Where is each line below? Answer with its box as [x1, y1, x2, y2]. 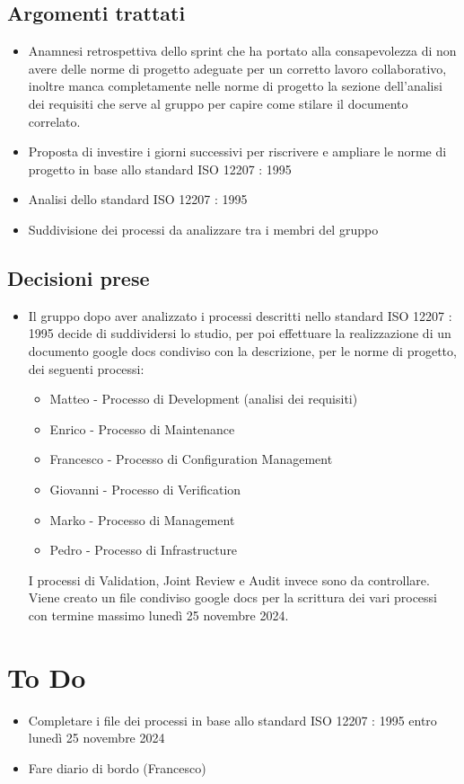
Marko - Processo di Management [49, 510, 235, 529]
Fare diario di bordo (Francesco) [28, 758, 206, 777]
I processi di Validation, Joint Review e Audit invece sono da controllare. [28, 570, 430, 589]
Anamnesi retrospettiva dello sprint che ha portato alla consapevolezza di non [28, 41, 457, 60]
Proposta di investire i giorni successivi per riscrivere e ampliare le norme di [28, 142, 447, 161]
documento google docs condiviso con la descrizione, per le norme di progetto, [28, 341, 457, 360]
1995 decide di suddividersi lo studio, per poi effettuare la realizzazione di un [28, 324, 451, 343]
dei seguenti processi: [28, 359, 144, 378]
